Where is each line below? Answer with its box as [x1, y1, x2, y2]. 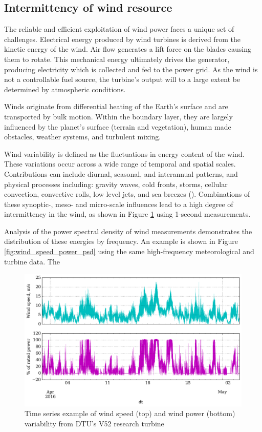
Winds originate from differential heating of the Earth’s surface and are [4, 101, 228, 112]
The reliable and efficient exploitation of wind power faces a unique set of [4, 24, 234, 34]
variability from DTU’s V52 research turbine [25, 418, 164, 428]
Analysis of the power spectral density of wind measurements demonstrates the [4, 225, 252, 236]
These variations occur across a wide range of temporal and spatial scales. [4, 158, 236, 169]
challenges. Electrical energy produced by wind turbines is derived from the [4, 33, 241, 44]
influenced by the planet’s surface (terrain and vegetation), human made [4, 121, 231, 132]
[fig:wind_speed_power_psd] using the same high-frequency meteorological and [4, 246, 254, 257]
